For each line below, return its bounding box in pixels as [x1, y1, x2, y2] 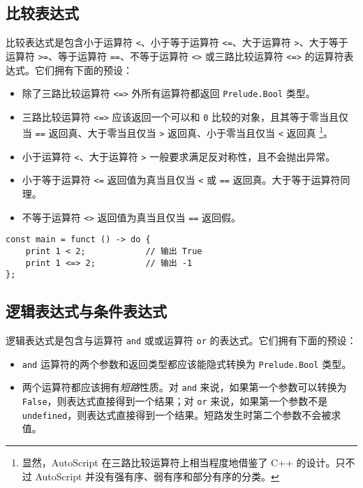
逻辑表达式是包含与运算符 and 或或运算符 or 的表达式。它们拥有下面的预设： [6, 333, 357, 348]
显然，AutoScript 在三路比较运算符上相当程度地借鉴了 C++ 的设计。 [22, 455, 336, 469]
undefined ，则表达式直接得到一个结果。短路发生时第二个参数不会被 [22, 407, 332, 422]
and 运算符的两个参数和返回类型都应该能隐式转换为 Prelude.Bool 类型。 [22, 356, 352, 371]
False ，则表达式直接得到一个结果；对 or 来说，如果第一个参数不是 [22, 394, 328, 408]
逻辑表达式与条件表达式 [6, 300, 167, 322]
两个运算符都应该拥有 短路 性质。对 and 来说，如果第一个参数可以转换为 [22, 380, 347, 394]
